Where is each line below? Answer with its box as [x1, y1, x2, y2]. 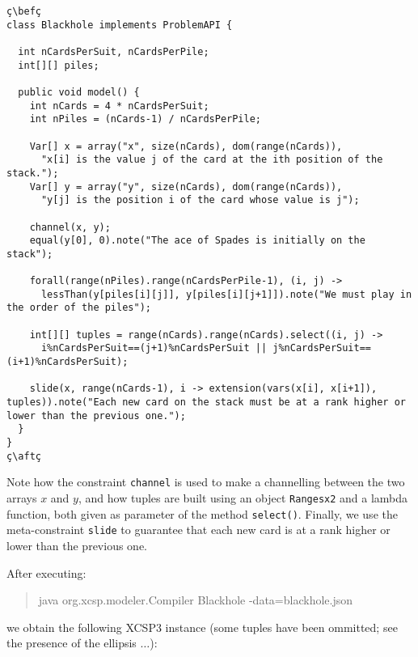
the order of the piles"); [6, 302, 151, 314]
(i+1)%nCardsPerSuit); [6, 356, 129, 368]
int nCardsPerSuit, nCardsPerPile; [18, 45, 209, 57]
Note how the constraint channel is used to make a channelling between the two [6, 473, 405, 490]
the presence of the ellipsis [6, 634, 137, 651]
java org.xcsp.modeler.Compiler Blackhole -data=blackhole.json [38, 591, 353, 608]
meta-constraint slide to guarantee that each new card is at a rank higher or [6, 521, 391, 538]
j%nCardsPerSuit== [272, 342, 372, 354]
